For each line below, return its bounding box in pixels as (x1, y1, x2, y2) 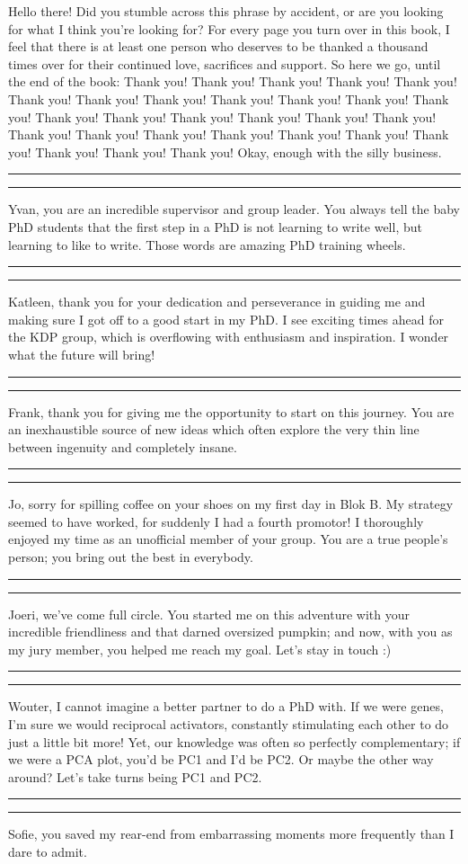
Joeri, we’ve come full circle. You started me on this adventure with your (8, 604, 410, 623)
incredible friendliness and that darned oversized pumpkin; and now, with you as (8, 622, 453, 641)
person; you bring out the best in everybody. (8, 548, 253, 566)
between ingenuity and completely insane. (8, 437, 237, 456)
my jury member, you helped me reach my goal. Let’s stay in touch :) (8, 639, 392, 658)
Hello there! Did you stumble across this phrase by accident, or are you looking (8, 2, 444, 20)
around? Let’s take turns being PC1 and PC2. (8, 767, 262, 786)
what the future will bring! (8, 344, 155, 363)
